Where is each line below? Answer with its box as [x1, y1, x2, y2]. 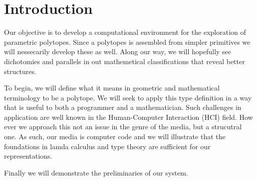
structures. [4, 66, 36, 76]
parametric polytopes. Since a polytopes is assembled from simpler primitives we [4, 36, 251, 47]
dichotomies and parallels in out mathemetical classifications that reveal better [4, 56, 245, 66]
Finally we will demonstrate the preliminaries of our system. [4, 167, 188, 178]
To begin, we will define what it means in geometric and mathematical [4, 83, 220, 93]
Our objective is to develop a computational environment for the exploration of [4, 27, 246, 37]
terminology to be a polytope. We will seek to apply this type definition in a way [4, 92, 252, 102]
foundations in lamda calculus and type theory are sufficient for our [4, 141, 211, 151]
